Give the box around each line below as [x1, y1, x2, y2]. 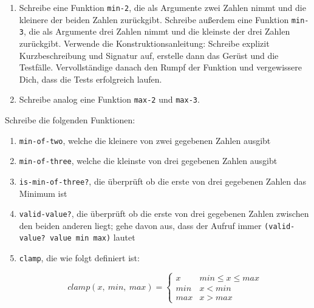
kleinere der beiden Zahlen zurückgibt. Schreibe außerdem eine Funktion [19, 13, 289, 26]
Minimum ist [19, 187, 67, 199]
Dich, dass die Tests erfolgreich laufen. [19, 72, 162, 85]
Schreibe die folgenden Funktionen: [5, 114, 135, 126]
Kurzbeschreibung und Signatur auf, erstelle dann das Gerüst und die [19, 49, 279, 61]
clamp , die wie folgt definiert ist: [19, 252, 140, 264]
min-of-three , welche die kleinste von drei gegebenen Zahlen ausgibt [19, 154, 278, 167]
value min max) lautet [49, 231, 135, 244]
